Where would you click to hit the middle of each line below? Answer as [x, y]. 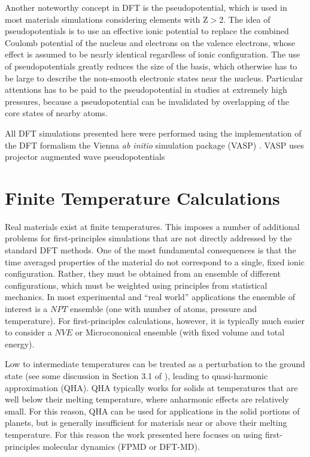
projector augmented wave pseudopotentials [85, 157]
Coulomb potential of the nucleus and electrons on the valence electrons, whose [150, 42]
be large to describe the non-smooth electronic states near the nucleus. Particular [154, 78]
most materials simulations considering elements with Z [107, 19]
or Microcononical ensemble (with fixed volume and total [180, 332]
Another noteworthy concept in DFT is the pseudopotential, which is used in [146, 7]
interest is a [26, 308]
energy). [20, 343]
